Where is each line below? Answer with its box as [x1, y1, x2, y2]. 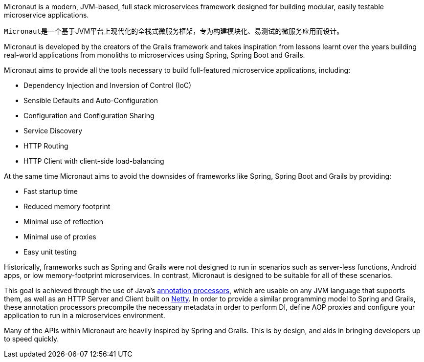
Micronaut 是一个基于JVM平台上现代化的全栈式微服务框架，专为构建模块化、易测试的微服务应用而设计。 [4, 27, 344, 35]
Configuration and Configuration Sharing [23, 111, 155, 120]
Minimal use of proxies [23, 233, 96, 241]
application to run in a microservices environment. [4, 311, 165, 319]
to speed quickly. [4, 335, 59, 343]
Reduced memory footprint [23, 202, 111, 211]
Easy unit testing [23, 248, 77, 256]
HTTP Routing [23, 142, 68, 150]
